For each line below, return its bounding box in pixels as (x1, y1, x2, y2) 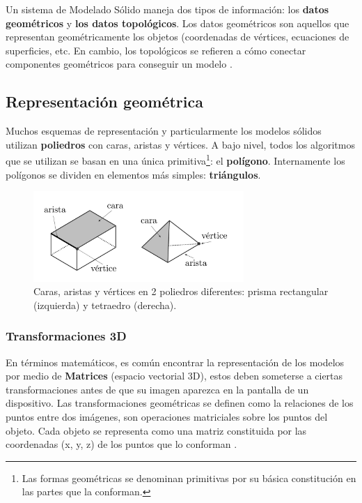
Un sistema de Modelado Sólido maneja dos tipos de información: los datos (6, 2, 329, 16)
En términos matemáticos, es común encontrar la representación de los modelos (6, 354, 345, 369)
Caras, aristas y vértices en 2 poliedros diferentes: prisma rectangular (33, 284, 329, 299)
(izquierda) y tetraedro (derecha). (33, 297, 177, 312)
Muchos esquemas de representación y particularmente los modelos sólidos (6, 123, 322, 138)
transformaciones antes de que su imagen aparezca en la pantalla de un (6, 382, 309, 396)
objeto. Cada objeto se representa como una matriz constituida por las (6, 423, 307, 437)
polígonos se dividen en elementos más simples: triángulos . (6, 167, 261, 181)
